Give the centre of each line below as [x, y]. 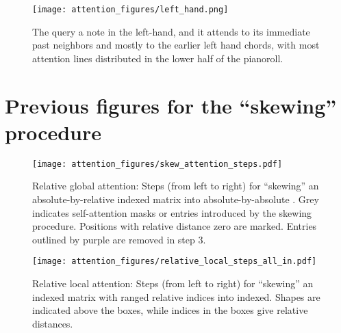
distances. [53, 323]
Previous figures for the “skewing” [171, 105]
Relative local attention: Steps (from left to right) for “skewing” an [173, 283]
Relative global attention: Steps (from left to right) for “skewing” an [176, 186]
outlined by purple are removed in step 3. [119, 239]
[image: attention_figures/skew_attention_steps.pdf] [157, 164]
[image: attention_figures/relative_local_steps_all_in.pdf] [175, 262]
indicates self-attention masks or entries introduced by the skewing [172, 212]
